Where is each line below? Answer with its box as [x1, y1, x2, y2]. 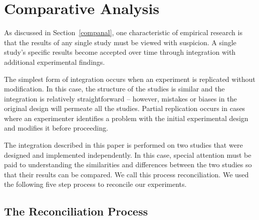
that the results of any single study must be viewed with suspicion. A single [4, 37, 236, 47]
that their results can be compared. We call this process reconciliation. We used [4, 169, 249, 179]
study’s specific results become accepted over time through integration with [4, 47, 236, 57]
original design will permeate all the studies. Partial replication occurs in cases [4, 103, 245, 114]
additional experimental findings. [4, 56, 105, 67]
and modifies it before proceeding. [4, 123, 108, 133]
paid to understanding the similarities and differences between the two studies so [4, 159, 252, 170]
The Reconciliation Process [4, 203, 148, 219]
